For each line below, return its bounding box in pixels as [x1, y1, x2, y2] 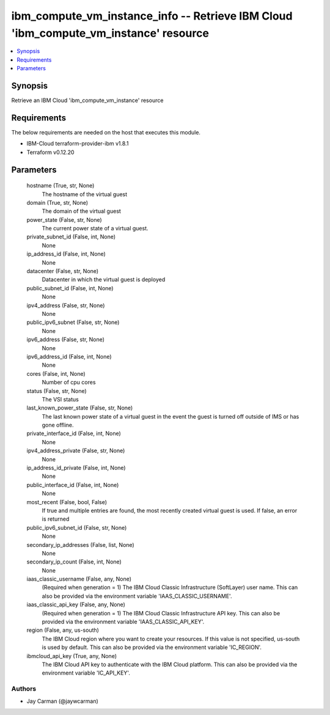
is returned [42, 515, 70, 522]
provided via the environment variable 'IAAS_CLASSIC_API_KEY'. [42, 618, 205, 626]
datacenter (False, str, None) [26, 268, 99, 275]
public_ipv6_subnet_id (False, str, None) [26, 524, 127, 531]
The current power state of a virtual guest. [42, 225, 149, 232]
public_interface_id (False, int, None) [26, 481, 119, 488]
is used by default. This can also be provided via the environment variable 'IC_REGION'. [42, 643, 262, 651]
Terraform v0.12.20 [26, 148, 75, 156]
